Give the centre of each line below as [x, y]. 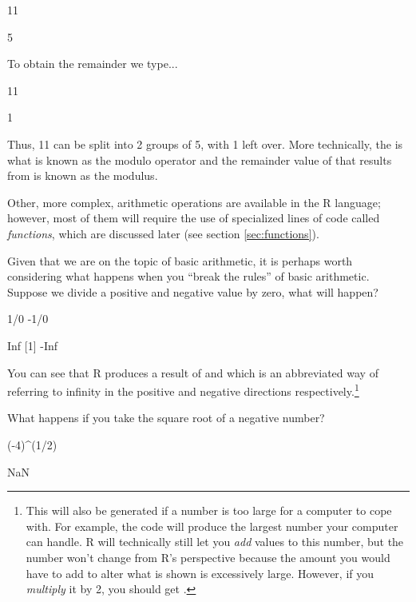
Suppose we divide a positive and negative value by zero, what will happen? [193, 291]
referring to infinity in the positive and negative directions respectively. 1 [183, 390]
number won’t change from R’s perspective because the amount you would [208, 557]
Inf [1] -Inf [33, 345]
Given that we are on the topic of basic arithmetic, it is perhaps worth [180, 260]
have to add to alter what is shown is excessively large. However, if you [200, 573]
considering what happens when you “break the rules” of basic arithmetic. [188, 276]
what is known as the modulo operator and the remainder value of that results [200, 159]
